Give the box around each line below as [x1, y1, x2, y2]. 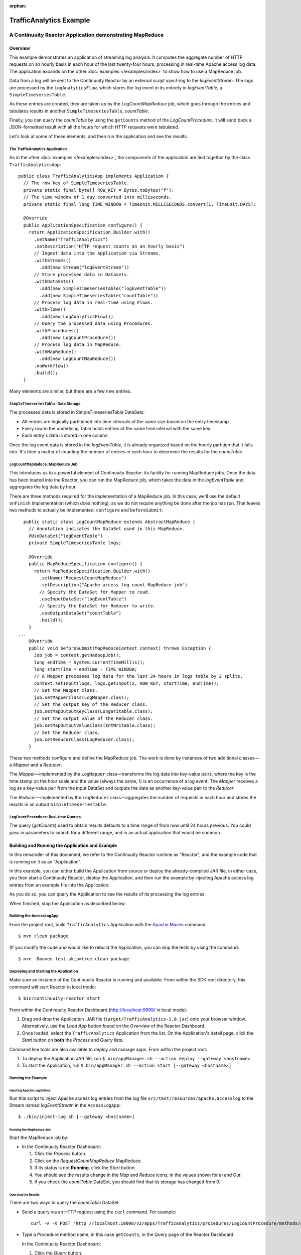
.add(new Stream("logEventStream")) [39, 265, 130, 271]
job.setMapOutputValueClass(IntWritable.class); [34, 723, 156, 728]
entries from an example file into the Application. [9, 882, 110, 888]
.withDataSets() [34, 279, 74, 284]
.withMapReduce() [34, 349, 77, 354]
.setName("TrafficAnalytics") [34, 236, 108, 242]
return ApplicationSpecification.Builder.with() [28, 229, 150, 235]
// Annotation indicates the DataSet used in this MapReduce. [28, 526, 185, 532]
